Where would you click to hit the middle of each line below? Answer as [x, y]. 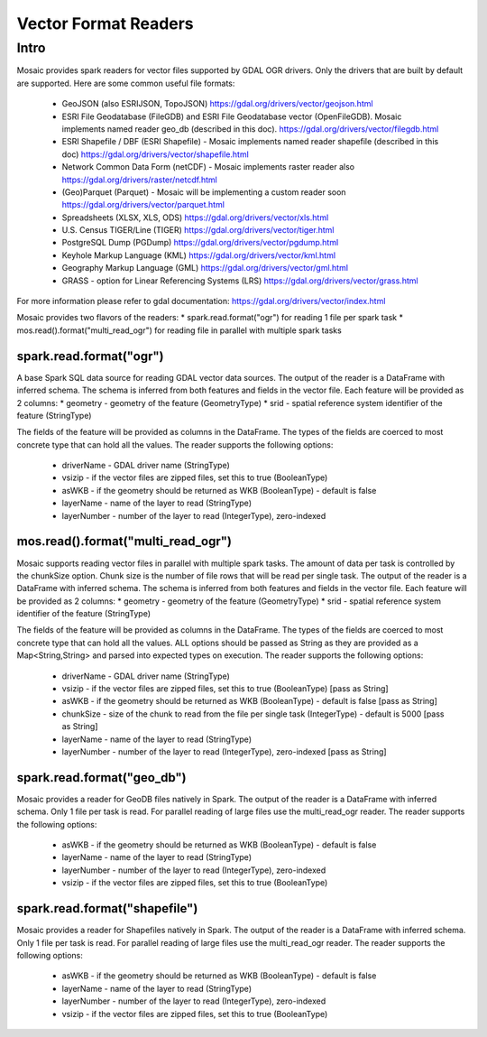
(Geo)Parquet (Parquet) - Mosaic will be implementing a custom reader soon [204, 192]
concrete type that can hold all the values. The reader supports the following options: [175, 444]
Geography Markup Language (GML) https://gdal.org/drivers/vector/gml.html [205, 268]
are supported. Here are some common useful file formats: [126, 83]
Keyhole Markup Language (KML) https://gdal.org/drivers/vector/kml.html [199, 255]
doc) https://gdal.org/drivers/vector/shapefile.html [156, 154]
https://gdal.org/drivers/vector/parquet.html [143, 205]
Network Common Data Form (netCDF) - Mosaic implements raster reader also [208, 167]
